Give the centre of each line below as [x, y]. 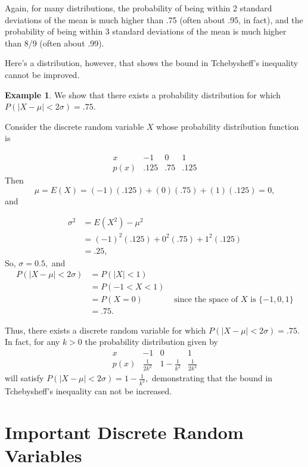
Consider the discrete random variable [74, 126]
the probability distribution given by [151, 342]
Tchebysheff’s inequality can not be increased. [88, 391]
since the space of [206, 300]
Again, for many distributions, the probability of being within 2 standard [139, 8]
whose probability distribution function [228, 126]
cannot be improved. [42, 74]
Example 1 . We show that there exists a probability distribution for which [143, 94]
